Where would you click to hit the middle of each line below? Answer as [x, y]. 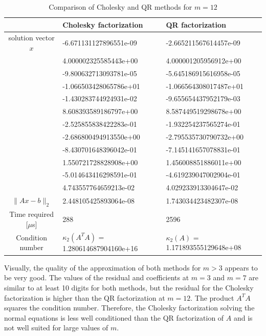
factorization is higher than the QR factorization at [85, 297]
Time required [31, 214]
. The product [212, 297]
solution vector [31, 38]
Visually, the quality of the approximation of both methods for [103, 267]
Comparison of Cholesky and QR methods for [120, 7]
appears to [241, 267]
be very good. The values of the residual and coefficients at [97, 277]
